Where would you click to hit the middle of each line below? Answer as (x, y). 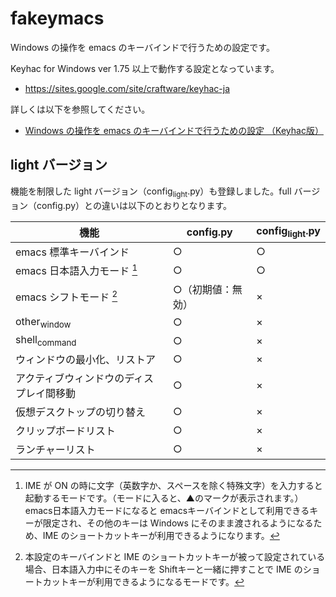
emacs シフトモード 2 (66, 296)
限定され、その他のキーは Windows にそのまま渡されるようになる (178, 523)
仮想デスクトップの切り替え (81, 412)
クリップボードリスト (66, 431)
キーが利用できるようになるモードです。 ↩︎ (156, 582)
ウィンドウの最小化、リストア (86, 360)
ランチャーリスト (55, 450)
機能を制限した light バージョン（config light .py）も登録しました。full (151, 192)
